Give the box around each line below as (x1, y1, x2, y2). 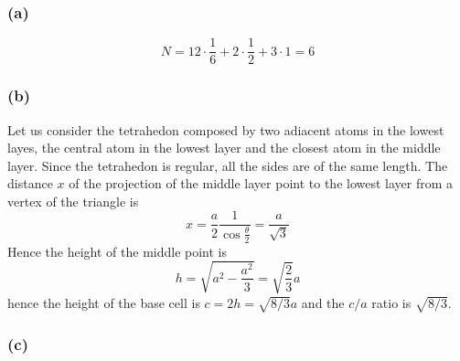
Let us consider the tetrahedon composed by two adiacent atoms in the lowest (7, 120, 444, 139)
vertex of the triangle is (7, 191, 139, 210)
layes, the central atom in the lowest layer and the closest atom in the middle (7, 138, 441, 157)
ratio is (371, 292, 412, 312)
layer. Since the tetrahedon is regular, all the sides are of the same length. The (7, 155, 448, 175)
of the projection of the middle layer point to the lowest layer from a (69, 174, 454, 193)
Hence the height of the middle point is (7, 241, 228, 260)
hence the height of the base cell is (7, 292, 200, 312)
